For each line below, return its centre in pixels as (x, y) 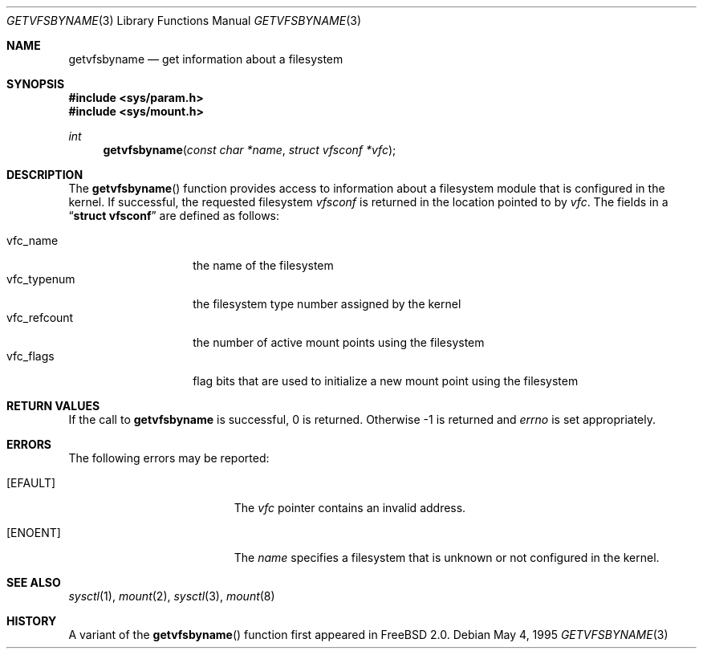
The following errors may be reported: (169, 458)
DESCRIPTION (45, 175)
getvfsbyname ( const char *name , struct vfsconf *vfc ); (250, 150)
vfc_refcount (40, 317)
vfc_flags (30, 356)
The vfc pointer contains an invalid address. (350, 508)
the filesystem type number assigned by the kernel (327, 304)
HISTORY (32, 621)
